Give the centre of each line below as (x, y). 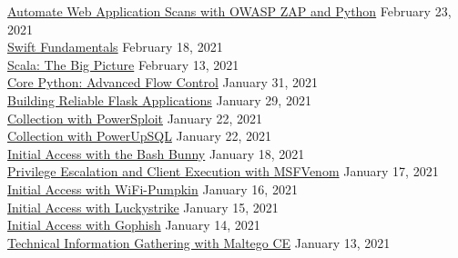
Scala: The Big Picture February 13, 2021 (123, 64)
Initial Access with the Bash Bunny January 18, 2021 (156, 153)
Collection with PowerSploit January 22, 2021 (135, 118)
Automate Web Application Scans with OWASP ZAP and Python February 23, (229, 11)
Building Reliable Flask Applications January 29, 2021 (159, 99)
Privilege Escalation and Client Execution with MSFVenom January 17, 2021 (223, 171)
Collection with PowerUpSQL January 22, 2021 (140, 136)
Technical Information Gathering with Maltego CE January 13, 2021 (199, 242)
